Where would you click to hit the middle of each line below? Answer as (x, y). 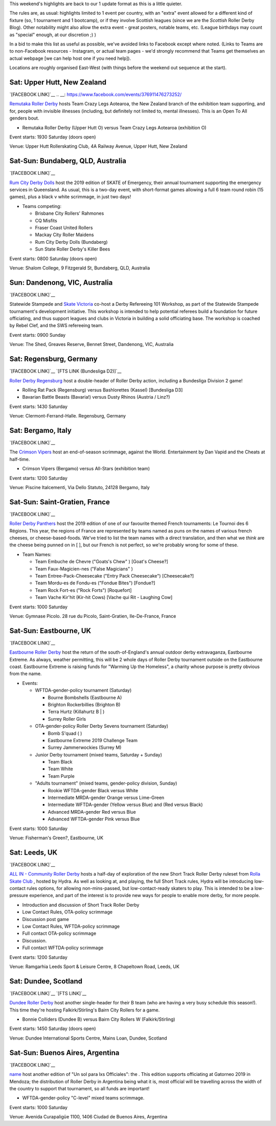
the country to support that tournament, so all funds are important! (79, 1088)
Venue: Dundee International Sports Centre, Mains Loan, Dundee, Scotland (88, 1038)
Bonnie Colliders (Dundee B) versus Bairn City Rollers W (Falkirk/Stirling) (99, 1019)
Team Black (60, 762)
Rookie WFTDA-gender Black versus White (93, 790)
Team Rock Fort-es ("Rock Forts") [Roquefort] (84, 590)
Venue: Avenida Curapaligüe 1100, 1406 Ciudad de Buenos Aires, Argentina (88, 1117)
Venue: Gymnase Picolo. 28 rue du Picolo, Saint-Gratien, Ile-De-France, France (93, 616)
